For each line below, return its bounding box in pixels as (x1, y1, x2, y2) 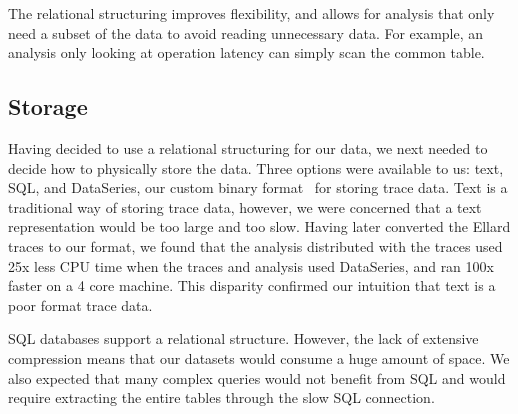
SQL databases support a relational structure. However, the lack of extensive (8, 328, 479, 349)
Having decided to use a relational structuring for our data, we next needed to (8, 137, 488, 158)
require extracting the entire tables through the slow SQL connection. (8, 387, 435, 408)
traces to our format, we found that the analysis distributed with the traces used (8, 235, 503, 256)
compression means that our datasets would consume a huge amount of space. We (8, 347, 510, 368)
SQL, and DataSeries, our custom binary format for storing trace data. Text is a (8, 177, 508, 198)
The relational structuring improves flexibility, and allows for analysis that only (8, 3, 495, 23)
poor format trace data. (8, 294, 153, 315)
